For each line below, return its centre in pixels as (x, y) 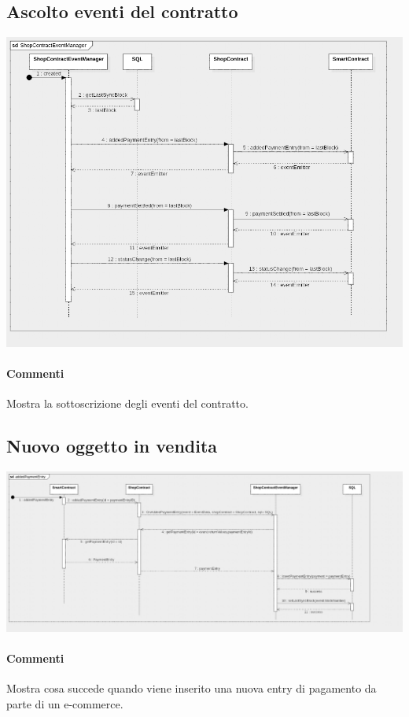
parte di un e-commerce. (65, 703)
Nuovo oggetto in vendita (112, 446)
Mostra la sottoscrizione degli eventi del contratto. (127, 403)
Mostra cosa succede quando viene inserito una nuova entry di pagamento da (192, 688)
